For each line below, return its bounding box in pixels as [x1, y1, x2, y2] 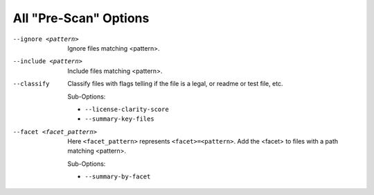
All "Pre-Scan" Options [12, 10, 150, 26]
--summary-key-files [84, 115, 155, 123]
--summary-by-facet [84, 173, 151, 180]
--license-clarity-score [84, 105, 169, 113]
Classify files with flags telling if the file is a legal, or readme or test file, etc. [67, 80, 283, 88]
